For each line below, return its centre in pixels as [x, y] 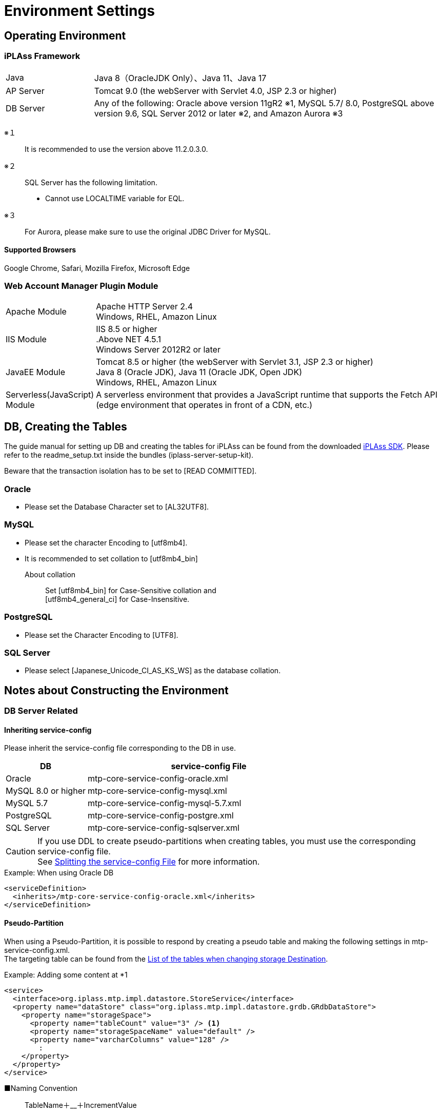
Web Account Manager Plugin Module [81, 286]
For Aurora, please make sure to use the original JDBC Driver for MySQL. [148, 231]
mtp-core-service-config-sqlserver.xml [163, 828]
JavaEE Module [36, 372]
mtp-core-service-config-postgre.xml [161, 816]
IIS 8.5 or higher [127, 329]
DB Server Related [41, 711]
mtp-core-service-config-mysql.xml [157, 791]
